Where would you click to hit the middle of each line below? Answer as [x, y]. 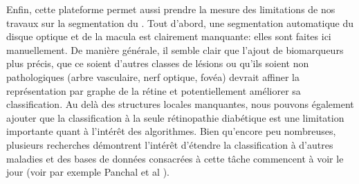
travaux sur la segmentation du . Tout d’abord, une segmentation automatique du [180, 22]
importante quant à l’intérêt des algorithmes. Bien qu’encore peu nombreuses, [171, 131]
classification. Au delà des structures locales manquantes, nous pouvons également [180, 104]
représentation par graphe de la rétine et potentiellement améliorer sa [154, 90]
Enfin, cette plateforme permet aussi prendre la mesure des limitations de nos [171, 9]
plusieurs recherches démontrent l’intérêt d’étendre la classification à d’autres [170, 144]
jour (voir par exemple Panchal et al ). [88, 172]
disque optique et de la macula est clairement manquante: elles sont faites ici [169, 36]
